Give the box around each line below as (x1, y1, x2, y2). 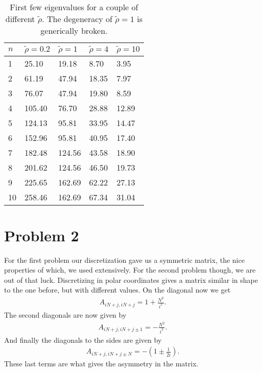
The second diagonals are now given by (4, 309, 127, 320)
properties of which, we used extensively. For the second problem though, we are (4, 264, 256, 275)
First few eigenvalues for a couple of (10, 1, 138, 13)
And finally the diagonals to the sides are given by (4, 334, 162, 345)
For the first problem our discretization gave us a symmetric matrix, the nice (4, 254, 245, 265)
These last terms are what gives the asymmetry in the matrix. (4, 358, 199, 369)
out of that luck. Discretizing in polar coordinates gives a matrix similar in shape (4, 274, 258, 285)
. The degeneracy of (42, 13, 112, 25)
